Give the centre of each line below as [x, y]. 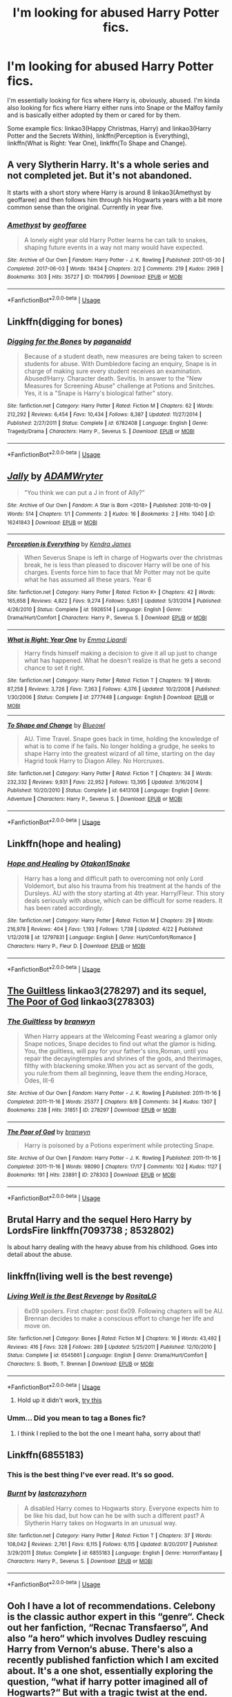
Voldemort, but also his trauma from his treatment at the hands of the [122, 886]
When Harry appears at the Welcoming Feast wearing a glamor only [120, 1036]
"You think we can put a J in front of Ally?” [84, 493]
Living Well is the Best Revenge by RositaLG [82, 1296]
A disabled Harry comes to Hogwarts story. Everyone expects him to [122, 1508]
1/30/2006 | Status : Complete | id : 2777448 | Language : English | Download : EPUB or [111, 698]
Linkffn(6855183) [46, 1455]
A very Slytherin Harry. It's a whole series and [108, 165]
